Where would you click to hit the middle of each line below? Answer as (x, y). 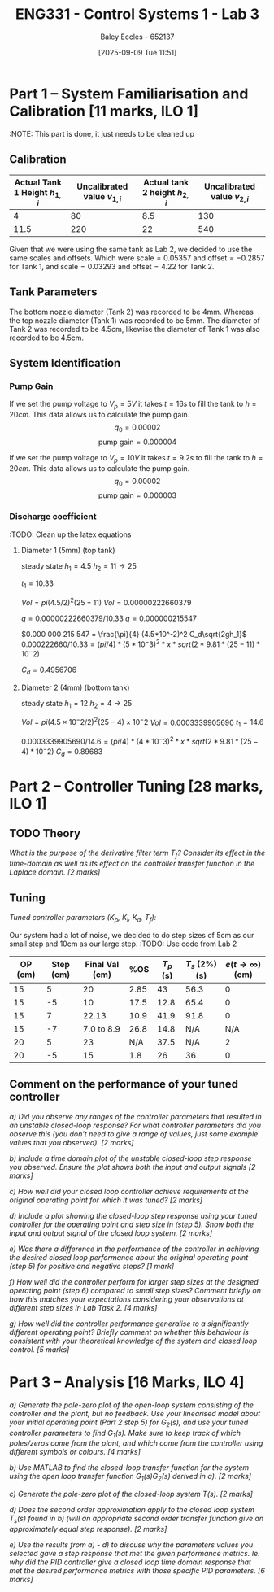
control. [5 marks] (39, 1349)
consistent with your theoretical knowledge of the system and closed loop (133, 1341)
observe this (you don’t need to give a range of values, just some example (134, 1134)
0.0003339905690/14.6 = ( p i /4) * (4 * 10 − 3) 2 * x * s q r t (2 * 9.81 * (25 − (139, 741)
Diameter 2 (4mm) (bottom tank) (75, 687)
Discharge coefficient (53, 517)
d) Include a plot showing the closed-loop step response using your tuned (133, 1215)
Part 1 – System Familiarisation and (129, 94)
